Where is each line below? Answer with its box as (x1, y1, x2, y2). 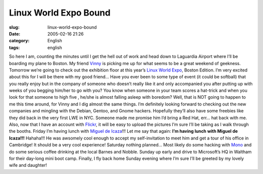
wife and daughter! (9, 162, 47, 168)
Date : (9, 31, 20, 36)
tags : (9, 44, 20, 51)
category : (9, 38, 30, 44)
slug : (9, 24, 19, 30)
